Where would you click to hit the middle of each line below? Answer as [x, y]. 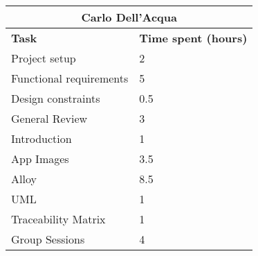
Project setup [44, 58]
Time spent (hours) [193, 38]
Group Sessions [48, 239]
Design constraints [56, 98]
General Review [49, 118]
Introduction [42, 138]
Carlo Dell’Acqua [129, 17]
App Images [40, 159]
